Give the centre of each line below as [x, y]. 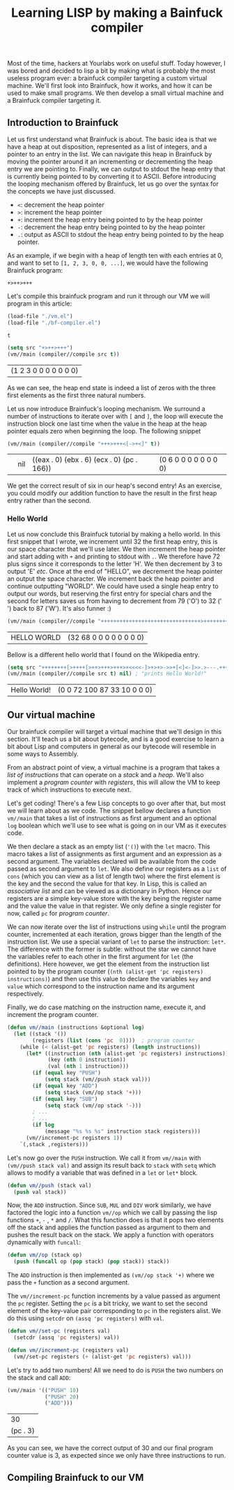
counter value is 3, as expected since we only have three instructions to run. [117, 1456]
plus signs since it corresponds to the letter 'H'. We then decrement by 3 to [115, 563]
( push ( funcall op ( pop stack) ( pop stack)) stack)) [92, 1262]
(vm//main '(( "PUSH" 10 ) [43, 1390]
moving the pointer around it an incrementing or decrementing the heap [110, 161]
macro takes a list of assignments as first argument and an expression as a [114, 854]
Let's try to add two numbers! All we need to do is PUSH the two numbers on [116, 1370]
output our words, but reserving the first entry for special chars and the [110, 593]
